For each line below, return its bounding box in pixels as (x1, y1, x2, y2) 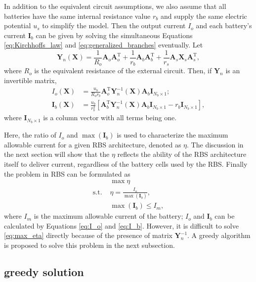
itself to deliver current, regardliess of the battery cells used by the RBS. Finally (4, 158, 248, 169)
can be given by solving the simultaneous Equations (36, 30, 193, 40)
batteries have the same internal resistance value (4, 10, 151, 21)
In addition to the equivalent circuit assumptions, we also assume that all (4, 1, 226, 11)
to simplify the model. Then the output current (42, 20, 186, 31)
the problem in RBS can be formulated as (4, 168, 130, 179)
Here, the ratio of (4, 130, 56, 140)
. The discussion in (187, 139, 244, 149)
